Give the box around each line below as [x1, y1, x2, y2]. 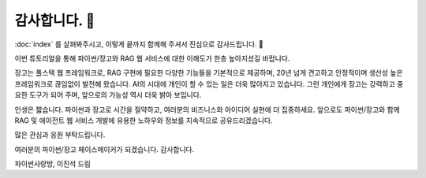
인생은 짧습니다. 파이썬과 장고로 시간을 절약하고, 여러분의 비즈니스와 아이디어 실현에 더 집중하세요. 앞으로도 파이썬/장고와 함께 [14, 105, 400, 114]
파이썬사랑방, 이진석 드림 [14, 159, 91, 169]
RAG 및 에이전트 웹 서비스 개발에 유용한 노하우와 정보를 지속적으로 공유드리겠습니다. [14, 115, 273, 125]
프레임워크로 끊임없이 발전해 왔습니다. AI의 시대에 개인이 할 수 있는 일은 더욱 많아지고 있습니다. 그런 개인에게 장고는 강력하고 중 [14, 79, 404, 88]
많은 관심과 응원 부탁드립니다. [14, 130, 106, 139]
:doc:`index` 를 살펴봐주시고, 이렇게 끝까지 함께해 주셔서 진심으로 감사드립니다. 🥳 [14, 39, 264, 49]
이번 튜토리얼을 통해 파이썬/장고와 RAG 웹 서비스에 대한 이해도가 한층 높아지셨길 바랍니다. [14, 54, 290, 63]
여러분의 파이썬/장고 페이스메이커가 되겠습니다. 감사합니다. [14, 144, 195, 154]
